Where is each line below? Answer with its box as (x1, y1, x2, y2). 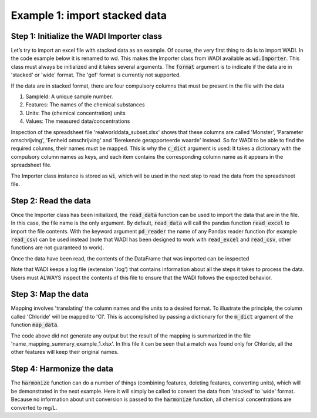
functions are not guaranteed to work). (11, 244, 104, 251)
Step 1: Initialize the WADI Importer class (11, 31, 163, 41)
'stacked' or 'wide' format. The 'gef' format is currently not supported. (11, 71, 181, 79)
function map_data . (11, 321, 59, 329)
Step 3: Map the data (11, 289, 89, 299)
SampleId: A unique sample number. (25, 93, 113, 100)
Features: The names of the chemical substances (25, 101, 145, 108)
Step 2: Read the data (11, 196, 91, 206)
